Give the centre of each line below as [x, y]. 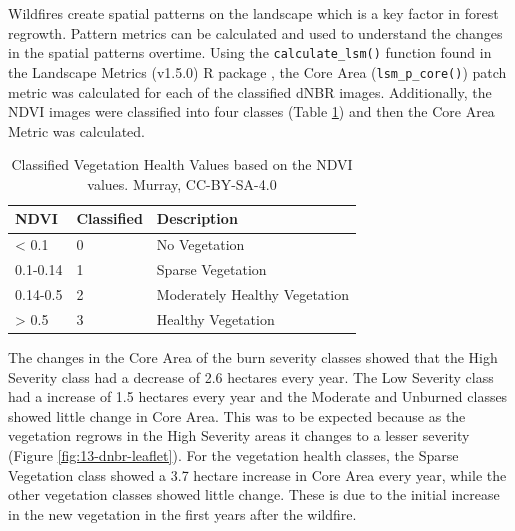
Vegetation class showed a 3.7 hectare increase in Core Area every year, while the [257, 474]
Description [197, 218]
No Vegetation [200, 244]
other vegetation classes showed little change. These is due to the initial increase [254, 494]
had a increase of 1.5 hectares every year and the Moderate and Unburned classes [258, 396]
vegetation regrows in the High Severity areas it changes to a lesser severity [239, 435]
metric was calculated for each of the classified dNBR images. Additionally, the [250, 91]
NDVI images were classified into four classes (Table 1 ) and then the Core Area [251, 111]
